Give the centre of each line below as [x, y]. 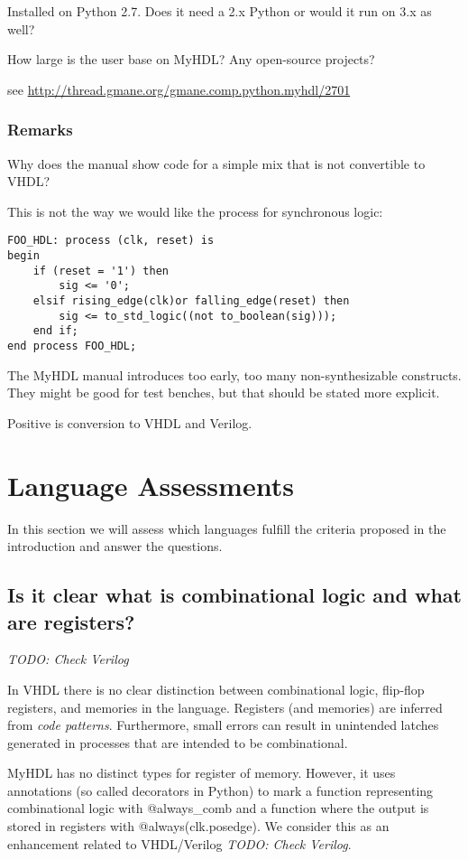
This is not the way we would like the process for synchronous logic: [195, 211]
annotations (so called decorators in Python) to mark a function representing [220, 790]
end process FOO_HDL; [72, 346]
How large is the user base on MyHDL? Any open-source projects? [191, 59]
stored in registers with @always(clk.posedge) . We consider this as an [198, 826]
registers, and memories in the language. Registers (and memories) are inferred [225, 707]
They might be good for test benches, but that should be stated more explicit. [224, 393]
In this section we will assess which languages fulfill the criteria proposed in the [227, 528]
